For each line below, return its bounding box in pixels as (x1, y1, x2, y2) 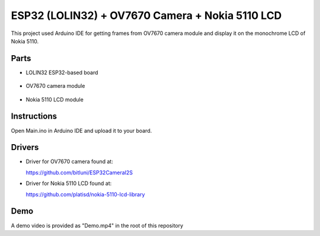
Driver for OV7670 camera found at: (25, 158, 114, 165)
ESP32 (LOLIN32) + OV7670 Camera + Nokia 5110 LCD (11, 9, 282, 22)
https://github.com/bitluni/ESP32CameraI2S (25, 169, 133, 176)
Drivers (11, 142, 39, 152)
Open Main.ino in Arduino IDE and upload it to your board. (11, 127, 152, 134)
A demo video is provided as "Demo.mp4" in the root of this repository (11, 222, 184, 229)
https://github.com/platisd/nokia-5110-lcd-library (25, 190, 145, 198)
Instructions (11, 111, 57, 122)
